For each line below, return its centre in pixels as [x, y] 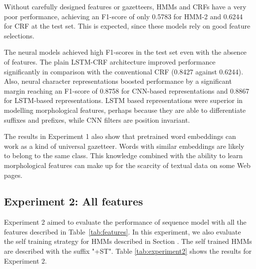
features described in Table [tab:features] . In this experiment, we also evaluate [123, 231]
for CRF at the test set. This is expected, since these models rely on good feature [127, 26]
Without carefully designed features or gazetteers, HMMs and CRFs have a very [125, 6]
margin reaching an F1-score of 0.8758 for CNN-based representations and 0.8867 [127, 90]
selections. [19, 35]
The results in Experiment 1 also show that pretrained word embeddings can [120, 136]
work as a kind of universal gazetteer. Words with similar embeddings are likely [124, 146]
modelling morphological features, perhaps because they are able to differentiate [125, 110]
